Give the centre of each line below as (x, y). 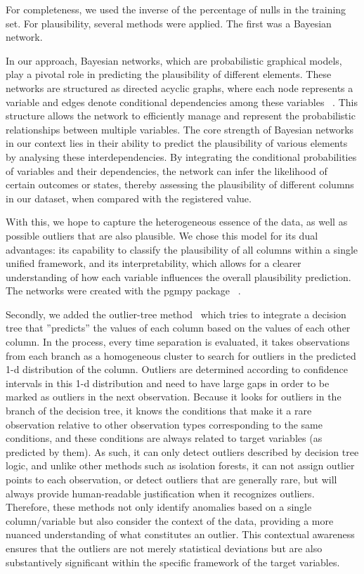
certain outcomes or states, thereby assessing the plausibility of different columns (180, 184)
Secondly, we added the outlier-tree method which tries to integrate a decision (176, 314)
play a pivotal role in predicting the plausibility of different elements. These (169, 74)
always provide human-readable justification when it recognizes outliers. (160, 493)
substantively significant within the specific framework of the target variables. (173, 562)
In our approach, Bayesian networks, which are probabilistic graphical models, (174, 60)
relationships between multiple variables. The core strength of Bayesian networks (180, 129)
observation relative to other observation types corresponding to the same (164, 424)
